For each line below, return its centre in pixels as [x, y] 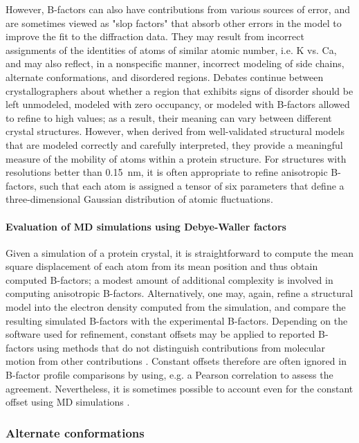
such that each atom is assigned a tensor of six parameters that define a [192, 185]
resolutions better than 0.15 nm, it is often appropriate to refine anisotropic [167, 172]
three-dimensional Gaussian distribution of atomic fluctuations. [139, 199]
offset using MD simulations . [68, 402]
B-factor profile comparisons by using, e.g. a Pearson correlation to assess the [169, 375]
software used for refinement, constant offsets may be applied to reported [160, 334]
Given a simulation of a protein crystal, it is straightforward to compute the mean [180, 252]
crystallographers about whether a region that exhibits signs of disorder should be [179, 90]
